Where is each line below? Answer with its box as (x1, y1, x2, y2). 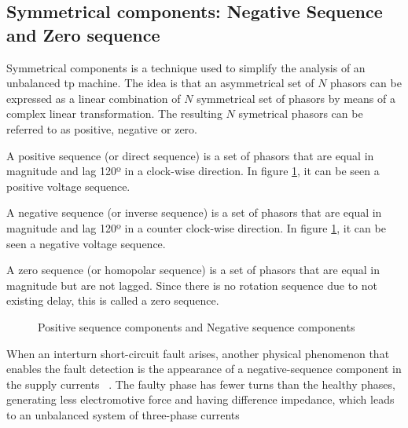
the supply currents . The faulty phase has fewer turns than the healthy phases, (6, 375, 395, 392)
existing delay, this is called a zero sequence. (6, 292, 219, 309)
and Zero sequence (6, 22, 160, 46)
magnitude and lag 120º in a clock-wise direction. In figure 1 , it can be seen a (6, 163, 380, 179)
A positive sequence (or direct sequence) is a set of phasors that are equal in (6, 147, 374, 163)
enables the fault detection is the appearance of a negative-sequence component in (6, 360, 402, 377)
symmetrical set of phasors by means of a (197, 90, 395, 106)
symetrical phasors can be (238, 105, 363, 122)
